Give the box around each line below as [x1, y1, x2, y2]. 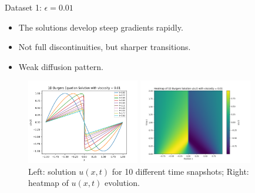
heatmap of [28, 177, 69, 189]
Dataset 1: [5, 1, 42, 13]
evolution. [104, 177, 140, 189]
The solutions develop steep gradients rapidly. [18, 21, 183, 33]
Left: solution [28, 165, 76, 177]
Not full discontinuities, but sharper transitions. [18, 41, 191, 53]
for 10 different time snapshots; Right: [112, 165, 249, 177]
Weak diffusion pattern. [18, 60, 103, 72]
